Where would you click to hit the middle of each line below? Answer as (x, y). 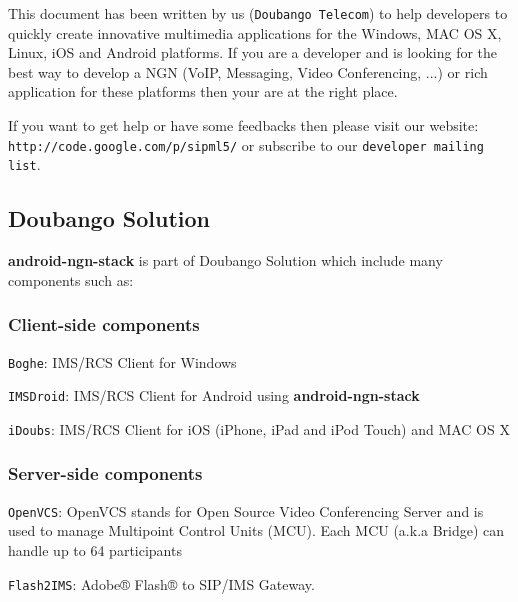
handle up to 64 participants (95, 549)
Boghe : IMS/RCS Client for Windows (122, 361)
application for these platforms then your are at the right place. (203, 91)
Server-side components (105, 473)
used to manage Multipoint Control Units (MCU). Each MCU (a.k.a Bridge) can (256, 530)
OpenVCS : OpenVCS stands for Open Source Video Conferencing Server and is (246, 510)
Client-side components (104, 324)
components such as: (71, 279)
